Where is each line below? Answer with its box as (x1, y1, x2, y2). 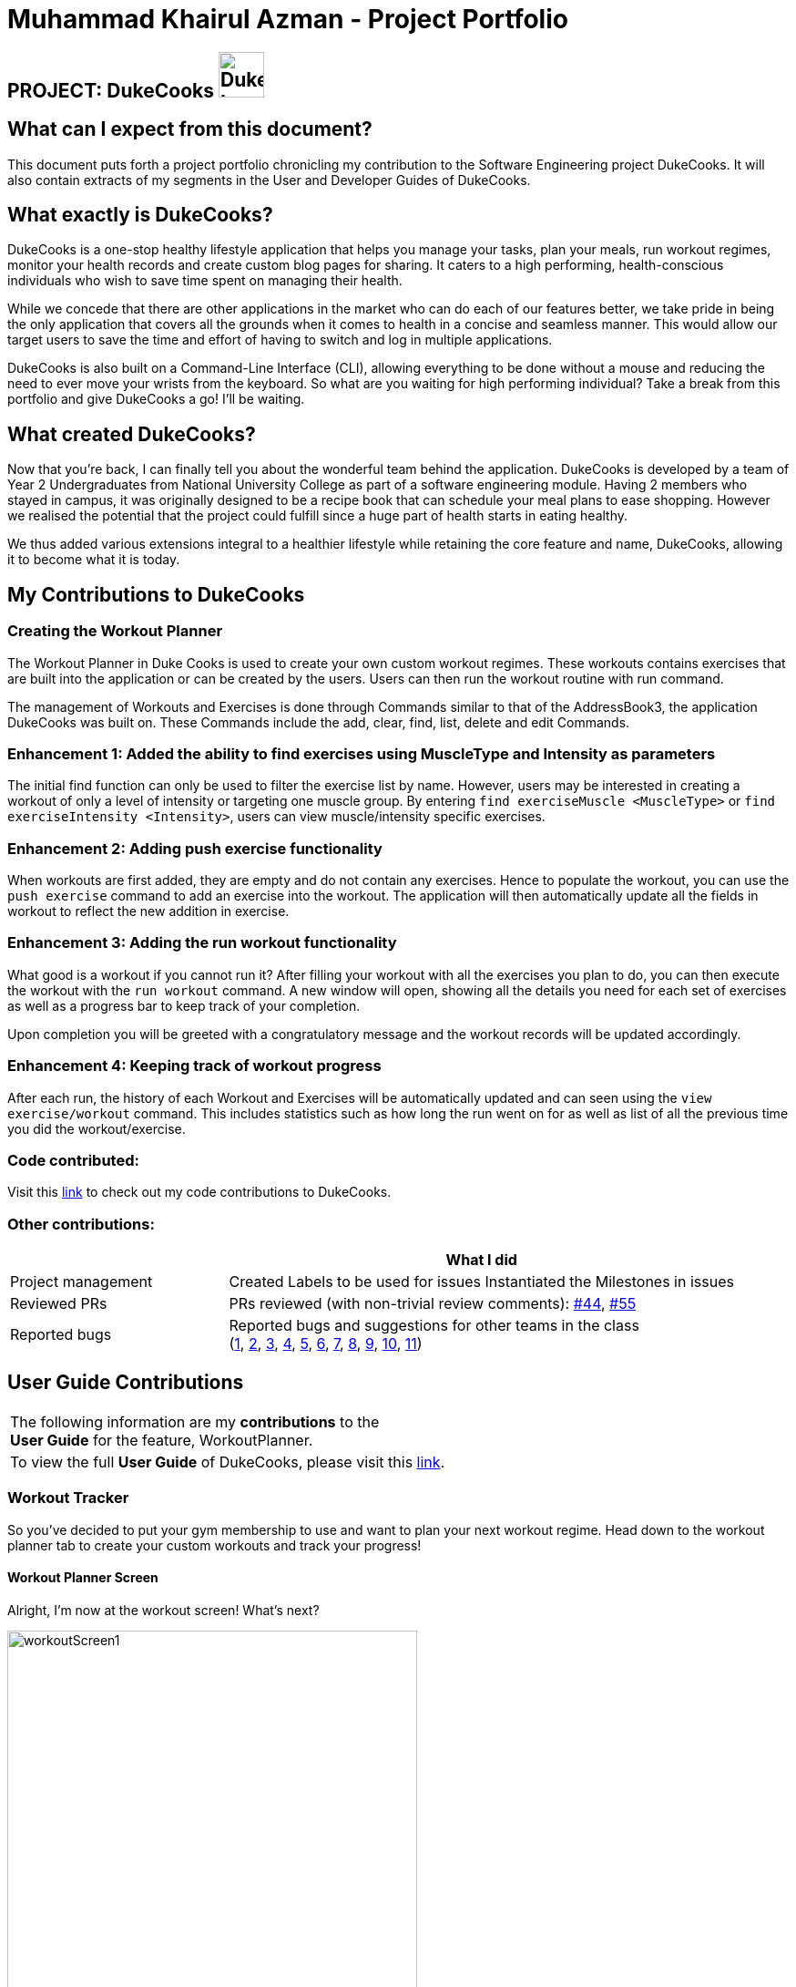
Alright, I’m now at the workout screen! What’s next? (7, 1601, 320, 1618)
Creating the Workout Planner (7, 622, 223, 641)
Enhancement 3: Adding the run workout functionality (7, 933, 397, 952)
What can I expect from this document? (7, 118, 372, 141)
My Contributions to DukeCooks (7, 582, 305, 606)
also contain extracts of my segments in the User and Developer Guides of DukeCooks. (7, 171, 531, 188)
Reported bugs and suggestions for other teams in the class (229, 1316, 639, 1334)
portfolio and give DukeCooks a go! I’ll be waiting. (7, 391, 305, 407)
